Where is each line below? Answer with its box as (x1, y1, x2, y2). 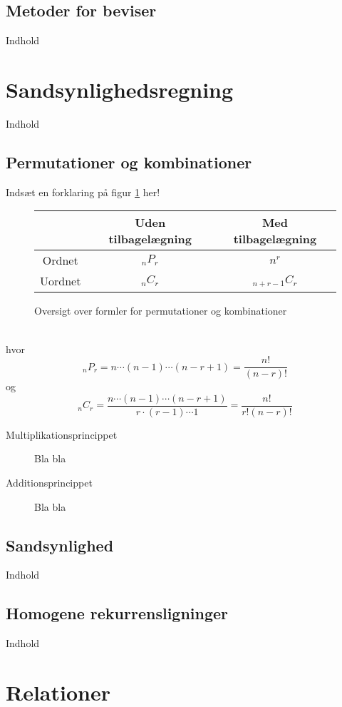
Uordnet (40, 273, 81, 290)
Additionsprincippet (6, 475, 93, 489)
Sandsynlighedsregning (6, 74, 234, 103)
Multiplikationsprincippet (6, 427, 118, 442)
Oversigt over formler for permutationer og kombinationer (34, 303, 287, 318)
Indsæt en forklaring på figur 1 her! (6, 184, 160, 199)
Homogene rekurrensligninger (6, 602, 229, 624)
